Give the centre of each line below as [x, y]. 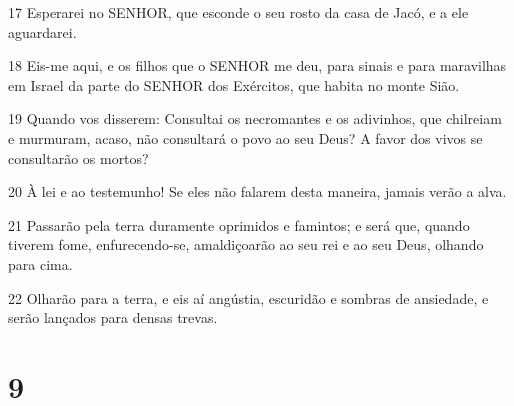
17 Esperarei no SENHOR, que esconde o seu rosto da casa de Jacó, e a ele [238, 12]
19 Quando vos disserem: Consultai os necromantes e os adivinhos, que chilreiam [255, 118]
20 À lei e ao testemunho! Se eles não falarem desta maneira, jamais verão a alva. [257, 191]
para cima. [40, 263]
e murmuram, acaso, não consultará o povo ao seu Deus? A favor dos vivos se [245, 137]
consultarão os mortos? [78, 157]
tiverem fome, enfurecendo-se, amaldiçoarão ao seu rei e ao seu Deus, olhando [246, 244]
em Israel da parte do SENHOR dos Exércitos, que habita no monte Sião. [234, 84]
